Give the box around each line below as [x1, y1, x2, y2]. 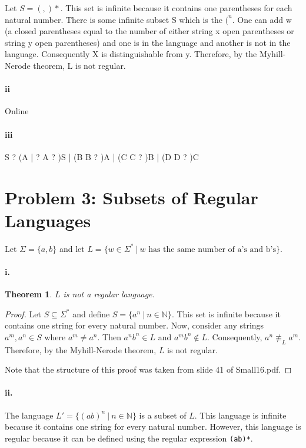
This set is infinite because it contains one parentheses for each [65, 2, 292, 14]
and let [59, 242, 85, 254]
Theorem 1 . [5, 288, 52, 300]
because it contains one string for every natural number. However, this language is [5, 420, 301, 433]
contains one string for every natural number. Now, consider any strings [5, 319, 264, 331]
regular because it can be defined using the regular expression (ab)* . [5, 432, 253, 444]
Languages [5, 208, 91, 232]
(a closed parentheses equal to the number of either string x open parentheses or [5, 25, 294, 37]
